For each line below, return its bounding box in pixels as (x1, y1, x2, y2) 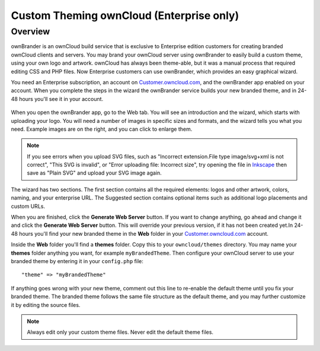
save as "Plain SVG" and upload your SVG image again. (27, 169, 162, 176)
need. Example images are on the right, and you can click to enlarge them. (11, 125, 193, 132)
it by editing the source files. (11, 301, 81, 308)
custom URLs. (11, 203, 46, 210)
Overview (11, 26, 50, 37)
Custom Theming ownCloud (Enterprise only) (11, 9, 239, 22)
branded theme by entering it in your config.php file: (11, 257, 143, 264)
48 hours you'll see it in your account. (11, 95, 104, 102)
